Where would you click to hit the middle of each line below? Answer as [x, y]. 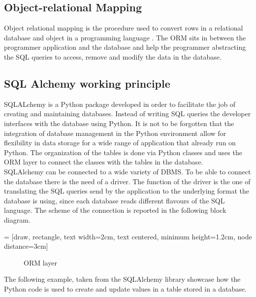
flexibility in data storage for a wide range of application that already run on [120, 143]
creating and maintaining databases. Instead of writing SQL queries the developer [128, 114]
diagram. [17, 219]
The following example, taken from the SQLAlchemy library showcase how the [122, 279]
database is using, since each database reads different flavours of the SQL [114, 200]
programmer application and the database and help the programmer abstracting [125, 47]
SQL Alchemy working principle [87, 83]
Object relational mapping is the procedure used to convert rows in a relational [124, 28]
